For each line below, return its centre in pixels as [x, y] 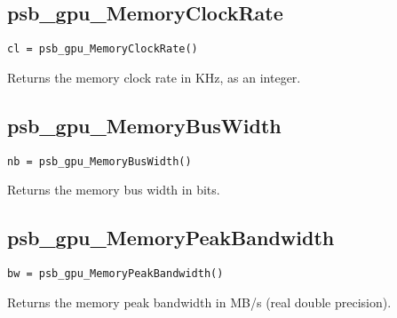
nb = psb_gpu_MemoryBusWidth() [99, 161]
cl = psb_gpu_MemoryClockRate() [103, 49]
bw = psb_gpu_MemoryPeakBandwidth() [115, 274]
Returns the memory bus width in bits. [114, 190]
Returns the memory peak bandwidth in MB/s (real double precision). [199, 302]
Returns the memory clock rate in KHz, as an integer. [154, 77]
